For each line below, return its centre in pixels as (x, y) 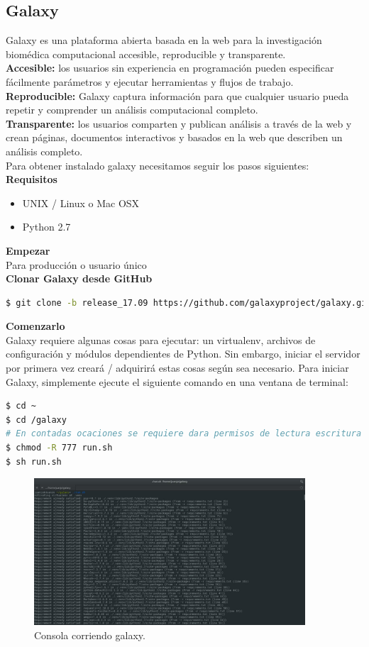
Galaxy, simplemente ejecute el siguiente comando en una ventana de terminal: (177, 381)
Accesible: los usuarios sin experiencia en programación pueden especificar (170, 68)
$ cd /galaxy (36, 420)
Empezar (28, 250)
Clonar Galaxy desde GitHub (79, 278)
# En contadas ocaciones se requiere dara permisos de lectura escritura (184, 434)
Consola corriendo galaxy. (90, 635)
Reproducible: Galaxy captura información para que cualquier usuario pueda (177, 95)
